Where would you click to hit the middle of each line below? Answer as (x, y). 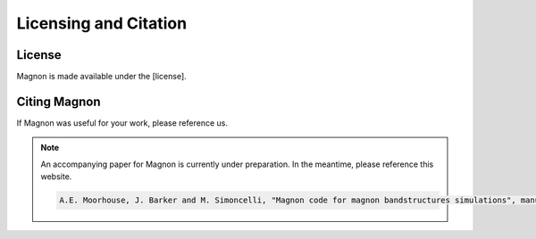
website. (56, 177)
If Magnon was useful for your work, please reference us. (122, 123)
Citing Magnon (59, 101)
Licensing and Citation (102, 23)
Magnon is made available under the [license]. (101, 77)
